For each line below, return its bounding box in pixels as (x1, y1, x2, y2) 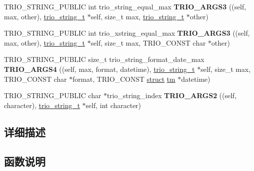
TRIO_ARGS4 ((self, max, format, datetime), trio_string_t (4, 63, 195, 74)
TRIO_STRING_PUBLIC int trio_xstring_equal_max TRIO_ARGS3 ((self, (4, 28, 250, 38)
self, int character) (85, 100, 141, 110)
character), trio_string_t (4, 100, 80, 110)
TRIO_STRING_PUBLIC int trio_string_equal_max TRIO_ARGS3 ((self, (4, 1, 246, 11)
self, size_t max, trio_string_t (90, 11, 184, 21)
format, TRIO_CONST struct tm (72, 73, 175, 84)
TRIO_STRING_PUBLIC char (4, 90, 101, 101)
